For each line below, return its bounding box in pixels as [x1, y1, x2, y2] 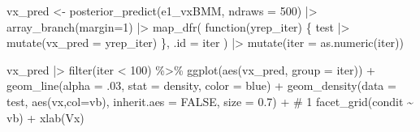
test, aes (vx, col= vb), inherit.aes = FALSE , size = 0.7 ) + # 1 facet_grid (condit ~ [6, 92, 414, 109]
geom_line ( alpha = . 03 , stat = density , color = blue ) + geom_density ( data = [6, 77, 396, 94]
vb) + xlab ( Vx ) [6, 109, 84, 126]
